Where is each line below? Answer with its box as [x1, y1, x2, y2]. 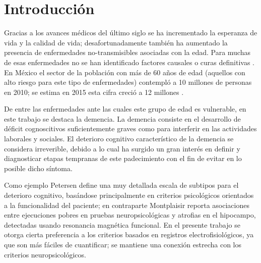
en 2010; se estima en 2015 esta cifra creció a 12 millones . [4, 86, 184, 97]
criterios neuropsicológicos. [4, 249, 86, 259]
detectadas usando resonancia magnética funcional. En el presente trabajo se [4, 219, 240, 230]
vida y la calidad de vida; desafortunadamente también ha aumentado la [4, 37, 228, 47]
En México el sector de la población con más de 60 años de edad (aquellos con [4, 67, 245, 77]
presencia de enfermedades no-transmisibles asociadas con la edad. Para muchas [4, 47, 250, 58]
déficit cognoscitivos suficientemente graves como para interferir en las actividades [4, 123, 257, 134]
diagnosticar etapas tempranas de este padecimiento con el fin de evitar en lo [4, 153, 242, 164]
